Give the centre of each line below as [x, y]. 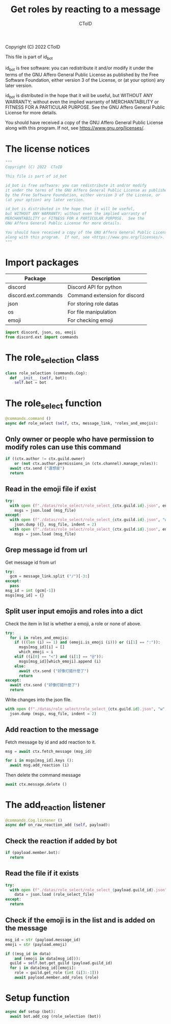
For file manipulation [92, 312]
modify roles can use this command [63, 447]
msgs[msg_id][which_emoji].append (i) [60, 661]
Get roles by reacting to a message [85, 9]
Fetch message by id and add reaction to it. [51, 742]
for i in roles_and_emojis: [40, 638]
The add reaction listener [55, 806]
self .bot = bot [31, 383]
